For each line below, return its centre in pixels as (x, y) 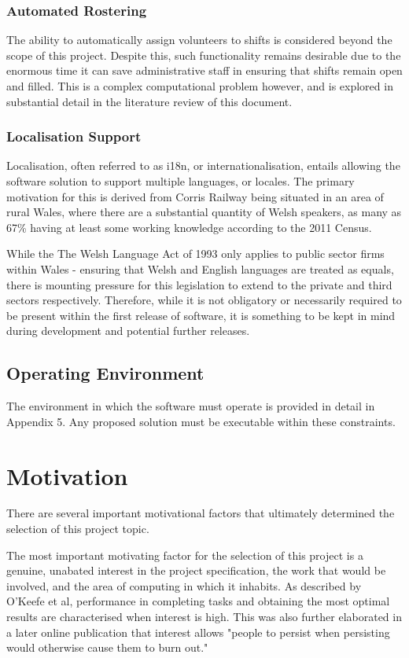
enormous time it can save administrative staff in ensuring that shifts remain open (204, 70)
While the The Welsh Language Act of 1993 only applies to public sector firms (195, 254)
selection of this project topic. (78, 529)
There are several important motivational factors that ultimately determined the (201, 513)
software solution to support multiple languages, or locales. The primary (181, 181)
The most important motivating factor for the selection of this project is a (185, 555)
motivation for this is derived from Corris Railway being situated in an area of (195, 196)
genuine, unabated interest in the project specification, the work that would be (196, 570)
